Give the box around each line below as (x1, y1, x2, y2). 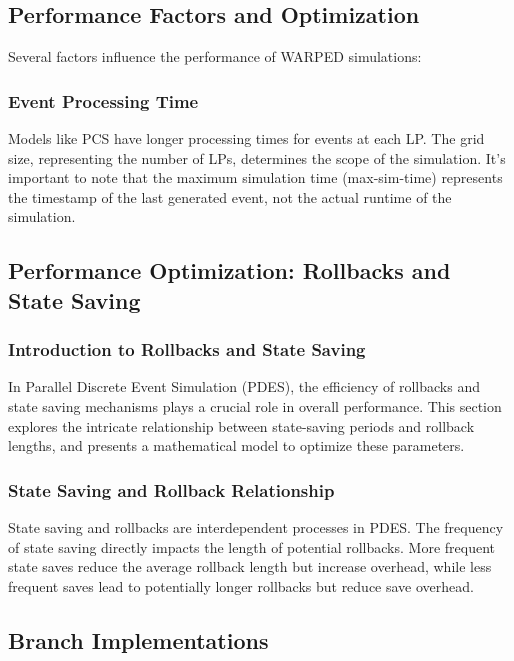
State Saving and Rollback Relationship (8, 477, 335, 502)
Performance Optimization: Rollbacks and (8, 255, 451, 286)
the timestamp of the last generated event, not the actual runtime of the (8, 186, 452, 207)
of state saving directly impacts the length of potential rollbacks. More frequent (8, 536, 495, 557)
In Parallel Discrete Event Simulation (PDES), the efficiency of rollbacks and (8, 376, 481, 397)
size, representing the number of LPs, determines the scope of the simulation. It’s (8, 147, 506, 168)
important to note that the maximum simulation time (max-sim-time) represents (8, 167, 503, 188)
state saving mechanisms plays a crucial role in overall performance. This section (8, 395, 502, 416)
